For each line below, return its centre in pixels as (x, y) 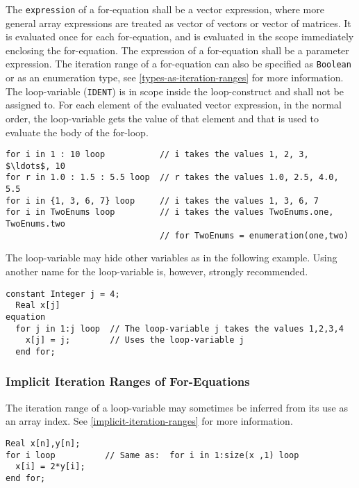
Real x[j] (38, 306)
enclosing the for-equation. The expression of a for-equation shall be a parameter (177, 50)
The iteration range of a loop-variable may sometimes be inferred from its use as (177, 407)
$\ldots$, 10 (35, 166)
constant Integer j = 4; (63, 294)
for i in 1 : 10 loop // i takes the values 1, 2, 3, (157, 155)
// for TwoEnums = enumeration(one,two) (254, 235)
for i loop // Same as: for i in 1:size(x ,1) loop (152, 455)
